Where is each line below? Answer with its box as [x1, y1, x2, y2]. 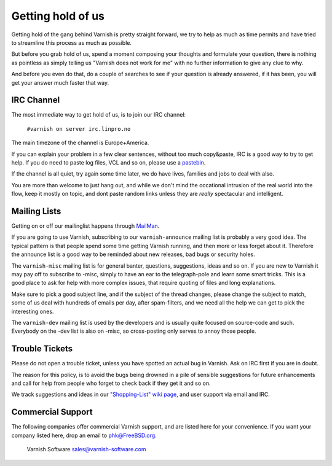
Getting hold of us [11, 9, 105, 23]
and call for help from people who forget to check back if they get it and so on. [11, 379, 211, 387]
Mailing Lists [11, 206, 61, 216]
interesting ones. [11, 308, 54, 315]
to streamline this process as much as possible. [11, 39, 132, 46]
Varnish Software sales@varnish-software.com [26, 446, 147, 453]
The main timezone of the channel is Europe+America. [11, 139, 149, 147]
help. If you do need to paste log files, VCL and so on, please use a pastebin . [11, 158, 206, 166]
